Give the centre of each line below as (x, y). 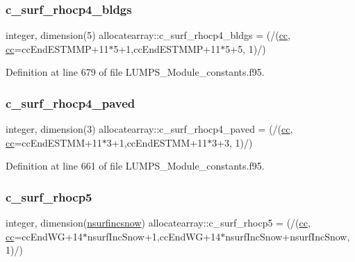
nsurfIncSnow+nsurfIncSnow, (288, 236)
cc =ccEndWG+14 (44, 236)
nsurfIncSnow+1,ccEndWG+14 (154, 236)
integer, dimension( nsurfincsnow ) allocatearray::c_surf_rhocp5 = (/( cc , (158, 223)
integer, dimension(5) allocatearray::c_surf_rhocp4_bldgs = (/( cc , (148, 35)
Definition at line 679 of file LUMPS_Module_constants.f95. (135, 72)
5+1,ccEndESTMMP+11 (167, 48)
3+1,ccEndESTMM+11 (157, 142)
